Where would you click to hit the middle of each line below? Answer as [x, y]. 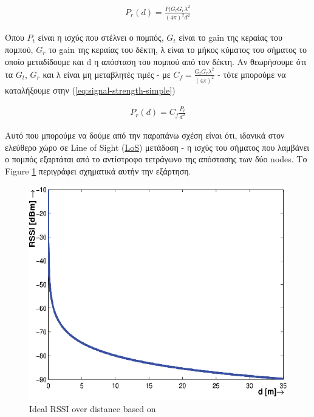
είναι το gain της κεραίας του [230, 37]
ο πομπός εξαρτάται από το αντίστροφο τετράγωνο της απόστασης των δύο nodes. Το [156, 159]
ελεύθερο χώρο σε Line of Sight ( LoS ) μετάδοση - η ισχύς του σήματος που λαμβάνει [157, 147]
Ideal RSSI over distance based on [93, 409]
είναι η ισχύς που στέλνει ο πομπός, [101, 37]
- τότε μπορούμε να [252, 74]
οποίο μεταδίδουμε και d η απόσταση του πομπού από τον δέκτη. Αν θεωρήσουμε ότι [156, 61]
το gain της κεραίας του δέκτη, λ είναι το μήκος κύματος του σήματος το [178, 50]
